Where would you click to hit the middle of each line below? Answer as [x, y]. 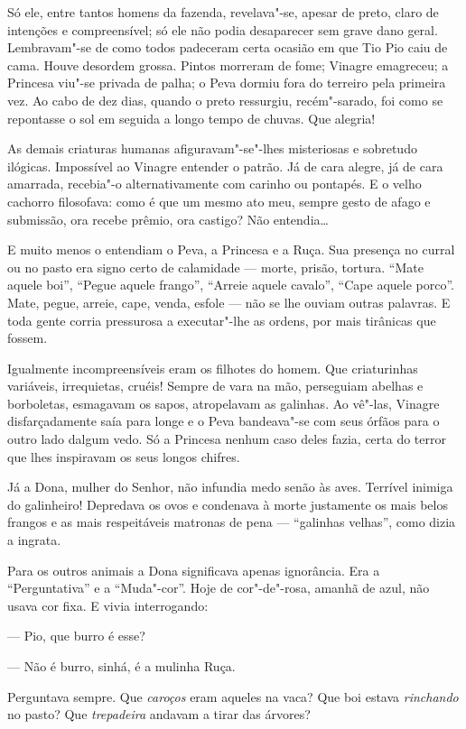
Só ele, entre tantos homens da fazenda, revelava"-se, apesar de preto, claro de [223, 12]
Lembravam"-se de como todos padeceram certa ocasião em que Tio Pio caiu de [228, 47]
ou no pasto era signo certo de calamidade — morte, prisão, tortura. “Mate [215, 267]
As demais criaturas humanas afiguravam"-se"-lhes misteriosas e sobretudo [212, 148]
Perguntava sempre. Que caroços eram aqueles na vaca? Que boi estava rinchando [233, 696]
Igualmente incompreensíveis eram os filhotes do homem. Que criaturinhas [213, 368]
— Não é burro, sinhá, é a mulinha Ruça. [121, 666]
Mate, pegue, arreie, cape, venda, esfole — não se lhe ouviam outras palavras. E [229, 302]
